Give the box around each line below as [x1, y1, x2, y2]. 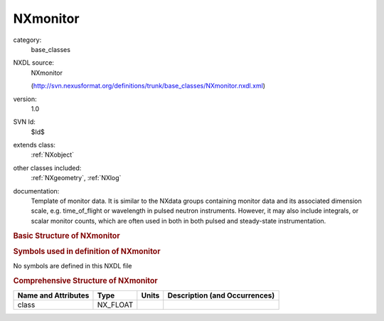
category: [13, 36, 42, 44]
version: [13, 95, 37, 103]
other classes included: [13, 164, 82, 172]
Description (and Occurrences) [167, 290, 275, 300]
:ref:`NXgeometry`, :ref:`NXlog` [31, 174, 122, 182]
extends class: [13, 141, 56, 149]
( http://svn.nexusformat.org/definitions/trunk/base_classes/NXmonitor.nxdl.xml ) [31, 82, 266, 90]
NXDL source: [13, 58, 55, 67]
